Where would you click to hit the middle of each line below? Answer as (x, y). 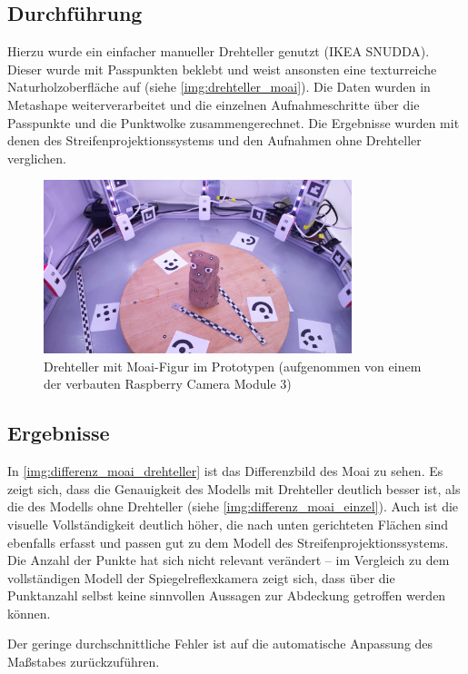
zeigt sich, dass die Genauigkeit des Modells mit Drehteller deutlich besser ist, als (234, 488)
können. (29, 613)
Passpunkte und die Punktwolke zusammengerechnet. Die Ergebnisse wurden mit (234, 122)
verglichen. (37, 158)
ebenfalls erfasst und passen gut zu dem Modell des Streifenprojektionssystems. (228, 542)
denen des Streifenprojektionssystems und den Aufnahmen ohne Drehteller (214, 140)
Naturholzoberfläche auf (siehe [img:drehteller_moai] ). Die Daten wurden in (219, 87)
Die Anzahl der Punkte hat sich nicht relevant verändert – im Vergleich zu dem (229, 560)
